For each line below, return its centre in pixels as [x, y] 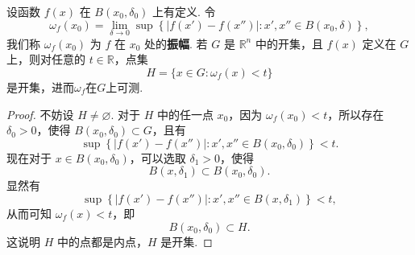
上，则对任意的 [46, 59]
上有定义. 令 [184, 11]
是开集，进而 [40, 87]
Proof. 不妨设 [40, 114]
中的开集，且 [289, 43]
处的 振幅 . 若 [176, 43]
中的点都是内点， [102, 241]
